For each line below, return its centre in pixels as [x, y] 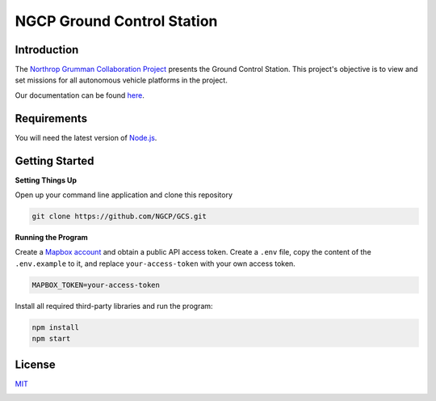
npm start [51, 339]
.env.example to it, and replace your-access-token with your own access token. [155, 264]
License [35, 364]
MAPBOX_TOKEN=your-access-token [96, 285]
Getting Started [55, 160]
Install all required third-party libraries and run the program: [114, 306]
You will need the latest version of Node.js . [86, 137]
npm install [56, 327]
